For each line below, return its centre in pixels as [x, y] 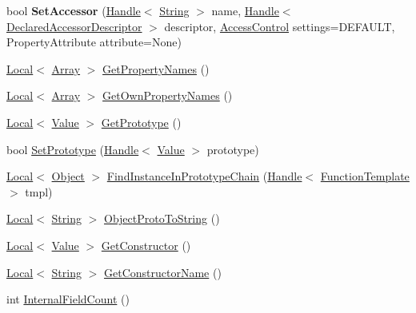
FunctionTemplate [365, 176]
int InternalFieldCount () [68, 299]
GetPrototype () [141, 122]
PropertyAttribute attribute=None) [94, 42]
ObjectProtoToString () [162, 218]
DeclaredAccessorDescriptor [74, 26]
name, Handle [245, 10]
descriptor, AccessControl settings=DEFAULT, [280, 26]
